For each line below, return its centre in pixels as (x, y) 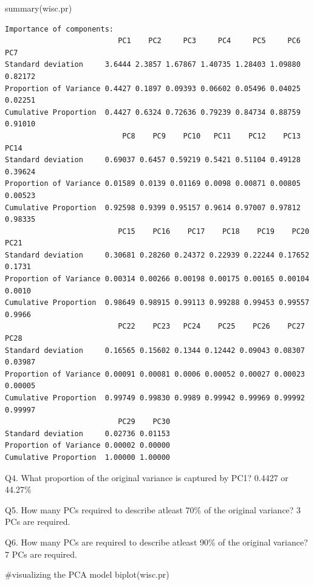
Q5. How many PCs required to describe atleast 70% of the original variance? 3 (153, 509)
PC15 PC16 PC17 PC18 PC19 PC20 (214, 231)
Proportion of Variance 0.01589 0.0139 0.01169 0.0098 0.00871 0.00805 (153, 184)
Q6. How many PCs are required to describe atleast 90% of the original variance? (156, 542)
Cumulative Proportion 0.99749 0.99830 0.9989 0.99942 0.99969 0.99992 (155, 398)
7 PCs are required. (41, 554)
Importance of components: (59, 29)
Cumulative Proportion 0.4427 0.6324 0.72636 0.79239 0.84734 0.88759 (153, 112)
